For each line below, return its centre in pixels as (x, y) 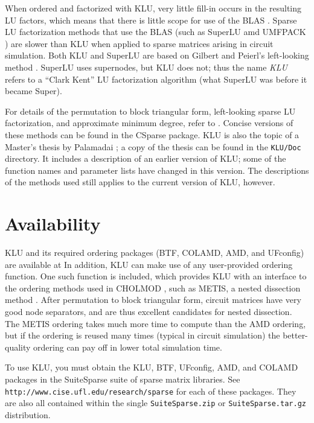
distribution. (28, 414)
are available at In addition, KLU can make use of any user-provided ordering (149, 264)
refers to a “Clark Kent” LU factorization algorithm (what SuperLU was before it (156, 79)
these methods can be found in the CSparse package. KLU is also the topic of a (152, 134)
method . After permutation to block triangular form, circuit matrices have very (153, 300)
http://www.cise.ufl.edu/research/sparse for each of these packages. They (151, 391)
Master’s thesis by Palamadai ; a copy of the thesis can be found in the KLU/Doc (153, 146)
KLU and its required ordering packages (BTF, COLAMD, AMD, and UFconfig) (155, 253)
